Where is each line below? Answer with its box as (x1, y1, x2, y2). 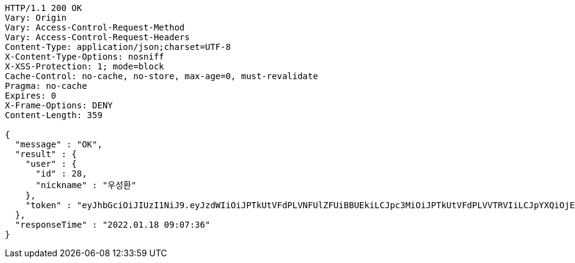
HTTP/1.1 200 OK (5, 3, 82, 13)
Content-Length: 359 (5, 110, 103, 120)
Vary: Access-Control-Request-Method (5, 23, 185, 32)
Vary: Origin (5, 13, 67, 23)
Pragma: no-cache (5, 81, 87, 91)
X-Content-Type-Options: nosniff (5, 52, 164, 61)
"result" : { (15, 149, 77, 159)
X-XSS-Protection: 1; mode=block (5, 61, 164, 71)
